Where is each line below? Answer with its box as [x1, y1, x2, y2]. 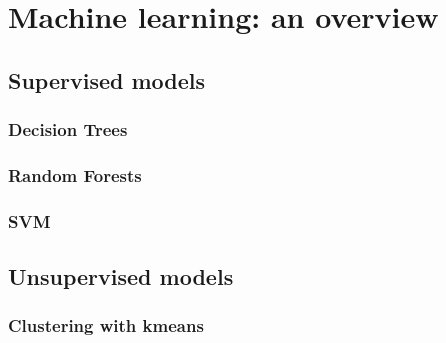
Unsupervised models [8, 261, 234, 292]
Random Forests [8, 162, 142, 187]
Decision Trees [8, 117, 128, 142]
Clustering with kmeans [8, 313, 204, 338]
